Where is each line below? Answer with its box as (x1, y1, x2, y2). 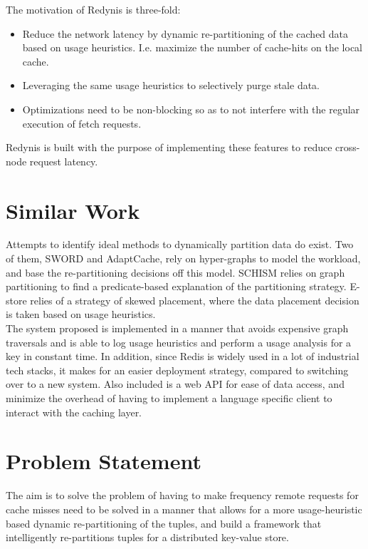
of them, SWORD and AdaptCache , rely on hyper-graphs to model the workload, (6, 251, 361, 266)
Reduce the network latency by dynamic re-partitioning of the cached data (22, 26, 349, 41)
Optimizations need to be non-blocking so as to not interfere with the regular (22, 101, 360, 116)
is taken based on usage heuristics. (6, 307, 156, 322)
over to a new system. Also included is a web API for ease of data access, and (6, 376, 345, 391)
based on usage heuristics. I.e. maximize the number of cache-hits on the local (22, 40, 362, 55)
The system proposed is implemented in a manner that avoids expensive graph (6, 321, 349, 336)
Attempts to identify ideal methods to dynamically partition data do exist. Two (6, 237, 354, 252)
